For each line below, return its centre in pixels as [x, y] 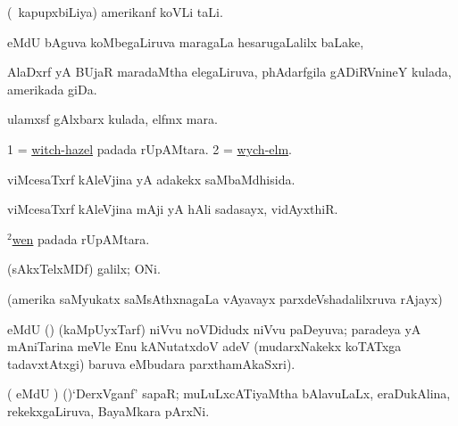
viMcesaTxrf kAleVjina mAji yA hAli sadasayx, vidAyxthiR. [173, 209]
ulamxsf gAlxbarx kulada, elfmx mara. [112, 119]
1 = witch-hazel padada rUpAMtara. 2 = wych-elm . [150, 148]
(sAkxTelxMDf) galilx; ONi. [84, 269]
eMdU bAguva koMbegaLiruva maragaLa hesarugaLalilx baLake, [186, 41]
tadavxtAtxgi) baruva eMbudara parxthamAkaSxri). [151, 363]
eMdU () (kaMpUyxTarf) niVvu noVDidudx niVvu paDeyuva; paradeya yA [214, 328]
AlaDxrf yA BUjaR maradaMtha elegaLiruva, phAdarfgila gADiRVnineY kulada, [229, 72]
